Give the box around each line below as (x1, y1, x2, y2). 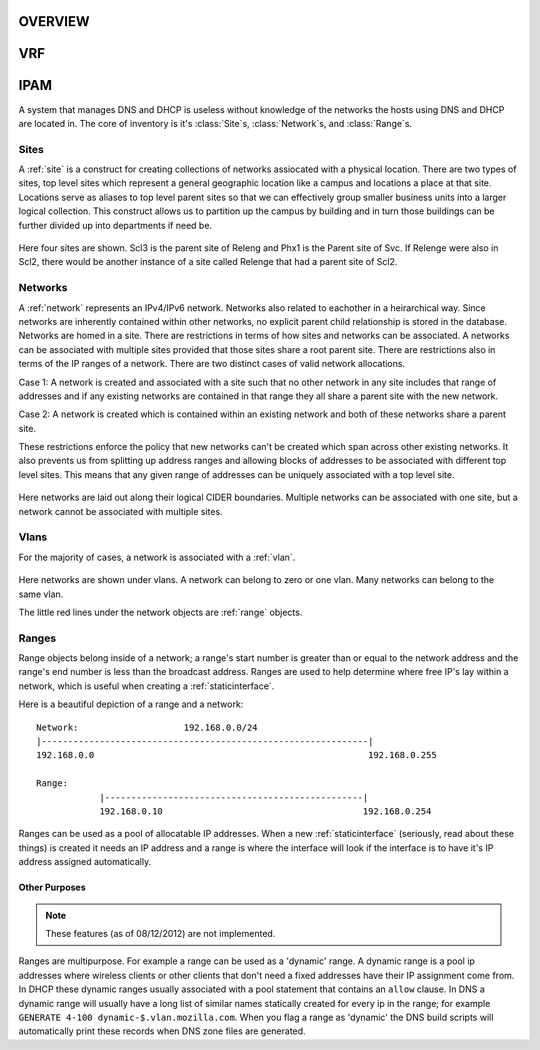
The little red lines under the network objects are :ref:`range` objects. (18, 606, 303, 618)
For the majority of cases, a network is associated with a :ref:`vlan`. (18, 551, 296, 563)
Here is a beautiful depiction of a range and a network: (18, 698, 244, 710)
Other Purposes (18, 881, 87, 894)
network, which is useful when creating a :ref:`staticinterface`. (18, 680, 275, 692)
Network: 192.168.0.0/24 (36, 721, 259, 733)
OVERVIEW (18, 13, 90, 30)
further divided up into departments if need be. (18, 219, 213, 231)
